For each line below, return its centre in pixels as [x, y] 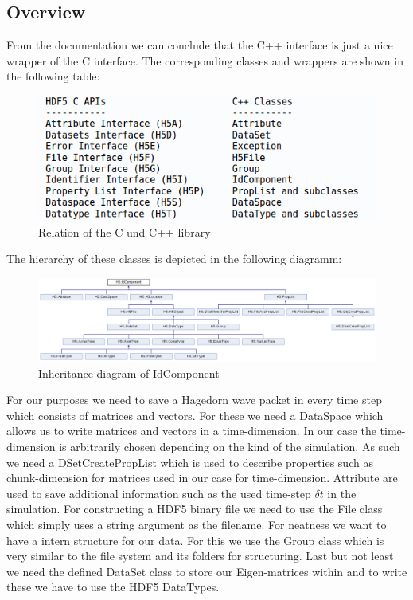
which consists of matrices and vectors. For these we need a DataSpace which [195, 415]
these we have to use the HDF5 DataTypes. [113, 587]
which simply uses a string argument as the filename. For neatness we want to [197, 525]
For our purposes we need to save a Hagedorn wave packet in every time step [194, 400]
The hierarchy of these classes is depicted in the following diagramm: [174, 259]
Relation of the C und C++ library [125, 231]
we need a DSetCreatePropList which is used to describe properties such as [190, 462]
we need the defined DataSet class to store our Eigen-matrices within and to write [207, 571]
